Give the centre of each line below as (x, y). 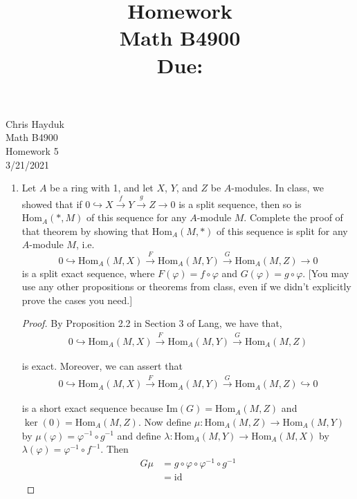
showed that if (52, 204)
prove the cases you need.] (77, 300)
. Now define (165, 421)
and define (139, 435)
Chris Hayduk (35, 123)
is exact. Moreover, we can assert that (102, 365)
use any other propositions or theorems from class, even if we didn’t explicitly (186, 286)
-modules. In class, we (277, 188)
